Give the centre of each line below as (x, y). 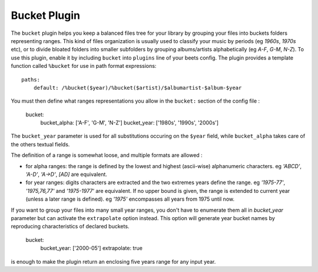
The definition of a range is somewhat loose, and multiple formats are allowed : (107, 155)
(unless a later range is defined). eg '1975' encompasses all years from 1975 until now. (130, 199)
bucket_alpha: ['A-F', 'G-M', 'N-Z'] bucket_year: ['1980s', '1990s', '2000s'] (130, 123)
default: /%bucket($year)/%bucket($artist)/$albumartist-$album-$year (138, 88)
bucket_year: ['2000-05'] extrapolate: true (91, 248)
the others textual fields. (40, 144)
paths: (31, 79)
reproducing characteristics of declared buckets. (70, 227)
